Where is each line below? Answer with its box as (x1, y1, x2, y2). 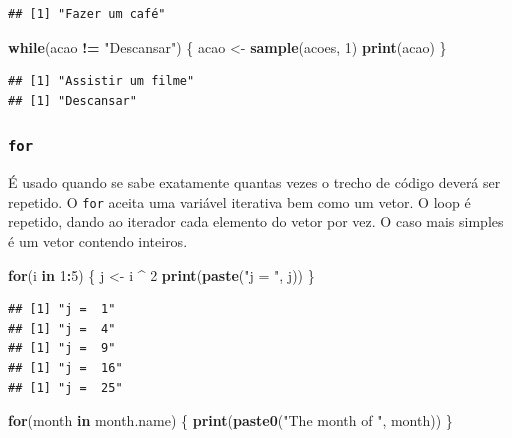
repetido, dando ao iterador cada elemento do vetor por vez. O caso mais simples (8, 211, 504, 232)
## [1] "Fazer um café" (8, 7, 166, 21)
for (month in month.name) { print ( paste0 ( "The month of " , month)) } (8, 410, 453, 431)
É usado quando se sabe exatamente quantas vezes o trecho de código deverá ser (8, 172, 501, 193)
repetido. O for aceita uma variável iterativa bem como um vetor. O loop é (8, 191, 471, 212)
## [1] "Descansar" (8, 93, 137, 108)
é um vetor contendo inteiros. (8, 231, 188, 251)
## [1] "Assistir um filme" (8, 74, 195, 89)
